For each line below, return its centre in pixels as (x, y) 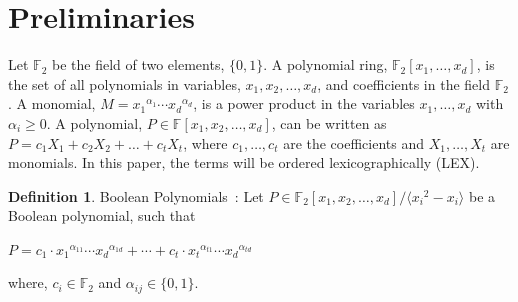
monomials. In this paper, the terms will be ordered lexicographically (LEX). (244, 162)
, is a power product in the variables (304, 103)
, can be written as (329, 122)
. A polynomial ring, (325, 64)
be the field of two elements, (138, 64)
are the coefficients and (354, 142)
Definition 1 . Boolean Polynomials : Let (136, 195)
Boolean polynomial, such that (102, 215)
